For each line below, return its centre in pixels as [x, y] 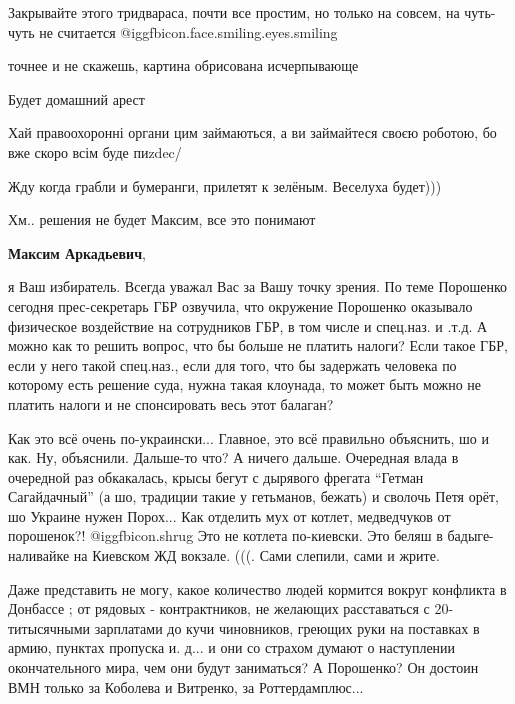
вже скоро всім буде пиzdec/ [95, 151]
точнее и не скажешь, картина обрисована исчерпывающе [183, 65]
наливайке [39, 555]
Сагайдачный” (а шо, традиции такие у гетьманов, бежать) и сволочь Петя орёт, [253, 496]
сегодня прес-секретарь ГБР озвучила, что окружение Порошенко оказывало [240, 305]
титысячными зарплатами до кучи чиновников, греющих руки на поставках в [244, 627]
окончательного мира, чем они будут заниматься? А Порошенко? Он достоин [243, 667]
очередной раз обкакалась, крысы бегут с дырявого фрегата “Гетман [216, 476]
